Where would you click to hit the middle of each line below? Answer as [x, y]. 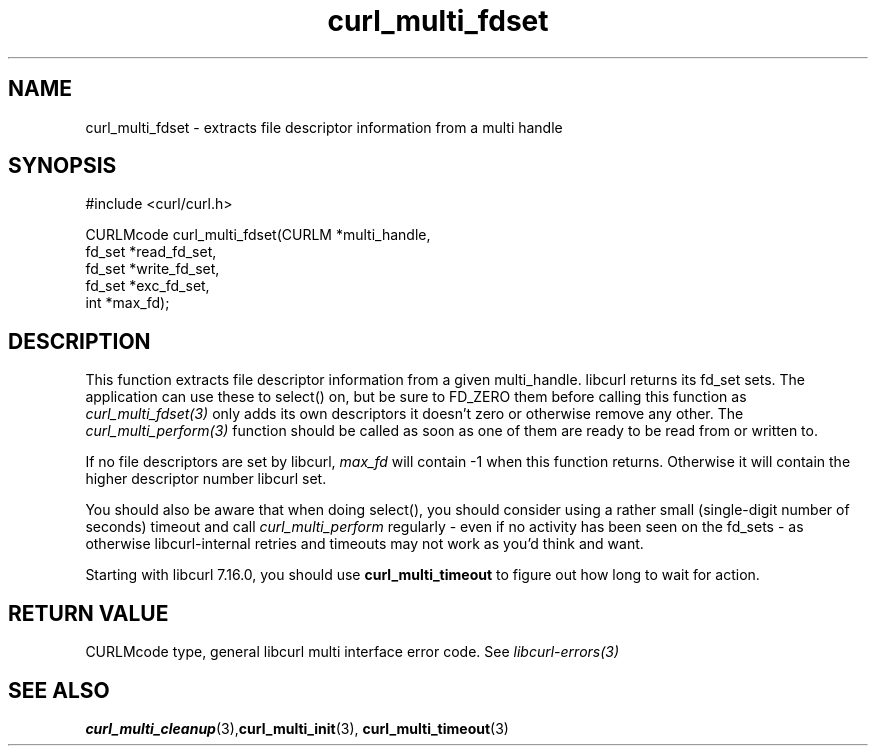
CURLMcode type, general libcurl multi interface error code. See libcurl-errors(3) [352, 652]
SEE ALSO [59, 690]
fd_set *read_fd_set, [151, 252]
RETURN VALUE [88, 613]
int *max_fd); [127, 303]
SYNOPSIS [62, 166]
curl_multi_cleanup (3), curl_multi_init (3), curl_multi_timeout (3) [297, 728]
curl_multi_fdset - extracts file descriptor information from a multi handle [324, 127]
